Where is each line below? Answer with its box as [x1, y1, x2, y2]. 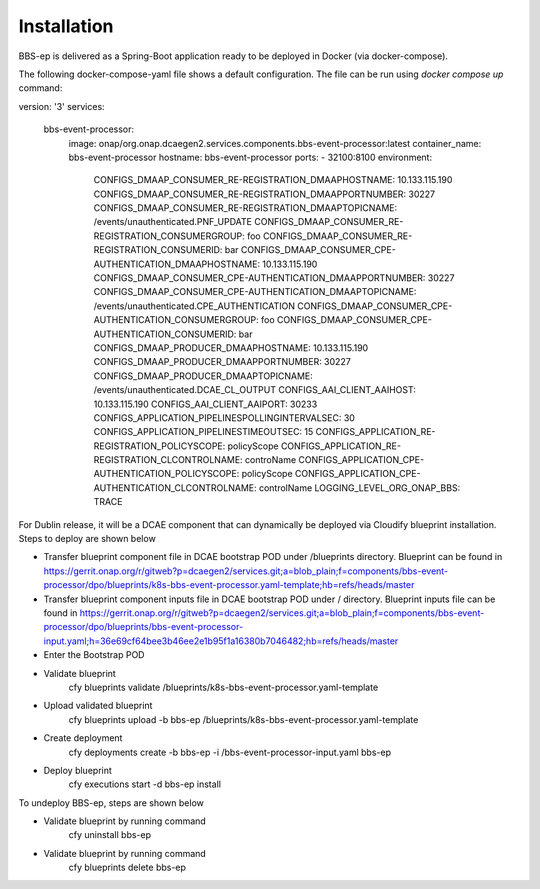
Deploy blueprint [43, 764, 112, 776]
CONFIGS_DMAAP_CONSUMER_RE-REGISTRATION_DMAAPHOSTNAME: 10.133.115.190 [93, 174, 453, 186]
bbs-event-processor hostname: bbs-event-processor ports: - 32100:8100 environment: [68, 151, 433, 163]
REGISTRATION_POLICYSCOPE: [93, 440, 226, 452]
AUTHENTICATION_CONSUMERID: [93, 328, 237, 340]
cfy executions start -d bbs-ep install [68, 778, 222, 790]
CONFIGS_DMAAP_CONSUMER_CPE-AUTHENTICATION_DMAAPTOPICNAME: [93, 286, 417, 298]
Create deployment [43, 732, 123, 744]
